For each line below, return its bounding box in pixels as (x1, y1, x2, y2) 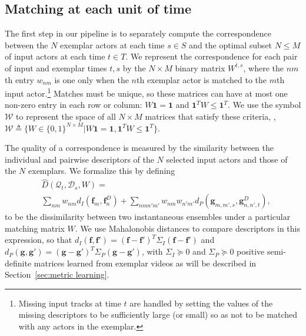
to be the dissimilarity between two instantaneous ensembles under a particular (5, 210, 291, 223)
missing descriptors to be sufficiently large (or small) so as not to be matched (18, 308, 298, 321)
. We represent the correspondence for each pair (125, 50, 298, 62)
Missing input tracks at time (18, 297, 121, 309)
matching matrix (5, 222, 65, 234)
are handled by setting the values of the (129, 297, 273, 309)
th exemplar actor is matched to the (137, 73, 267, 85)
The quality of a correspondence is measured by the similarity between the (5, 141, 274, 154)
